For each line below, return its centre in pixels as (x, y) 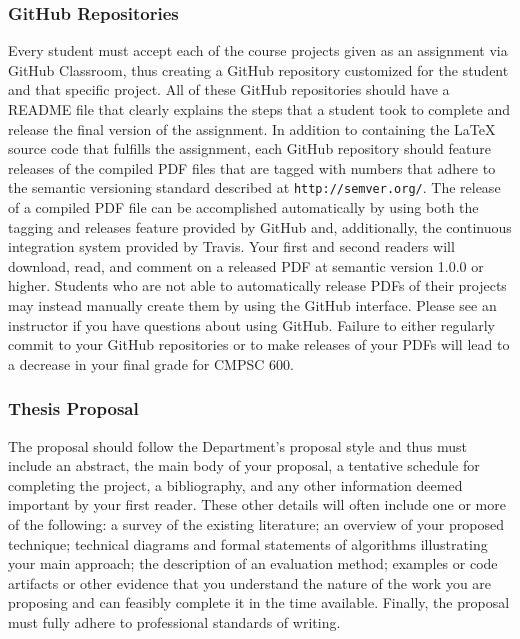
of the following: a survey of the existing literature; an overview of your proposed (256, 523)
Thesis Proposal (73, 408)
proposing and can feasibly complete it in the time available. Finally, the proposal (259, 602)
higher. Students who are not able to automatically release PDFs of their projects (257, 285)
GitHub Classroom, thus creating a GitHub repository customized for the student (258, 69)
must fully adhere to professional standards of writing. (174, 621)
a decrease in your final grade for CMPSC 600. (151, 363)
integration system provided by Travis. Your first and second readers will (231, 246)
